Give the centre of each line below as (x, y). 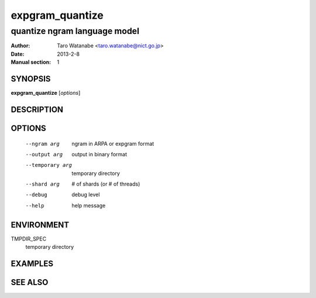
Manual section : (31, 62)
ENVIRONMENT (40, 225)
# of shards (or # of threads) (106, 184)
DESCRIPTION (37, 109)
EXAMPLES (32, 263)
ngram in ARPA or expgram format (113, 143)
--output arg (44, 154)
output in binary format (99, 154)
